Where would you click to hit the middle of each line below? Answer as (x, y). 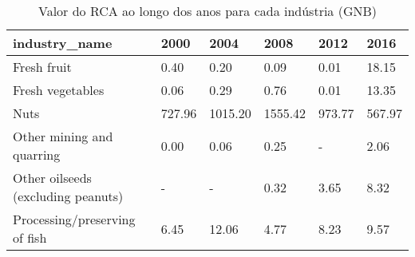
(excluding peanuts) (68, 196)
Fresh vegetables (59, 90)
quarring (37, 154)
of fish (30, 237)
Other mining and (63, 136)
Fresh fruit (42, 67)
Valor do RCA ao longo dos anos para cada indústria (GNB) (207, 11)
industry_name (63, 43)
